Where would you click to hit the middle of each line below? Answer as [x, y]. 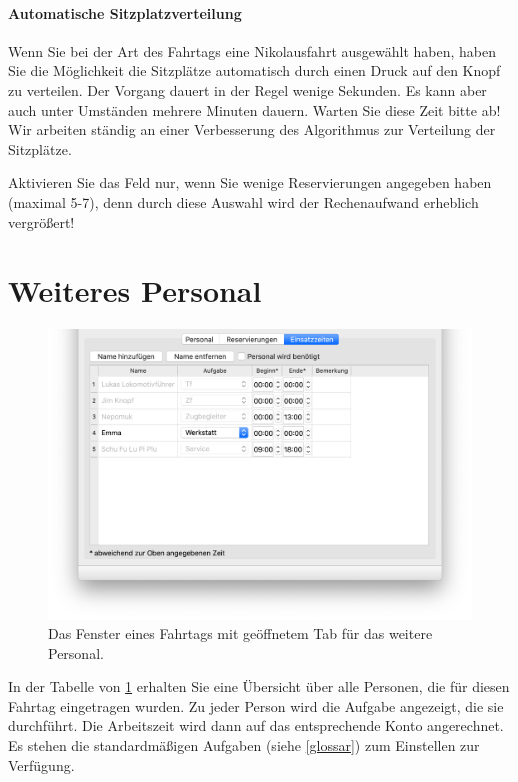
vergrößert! [41, 221]
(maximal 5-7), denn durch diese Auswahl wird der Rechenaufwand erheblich [243, 201]
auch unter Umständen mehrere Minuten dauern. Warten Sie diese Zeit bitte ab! [254, 109]
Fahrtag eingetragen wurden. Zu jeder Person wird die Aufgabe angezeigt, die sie [256, 705]
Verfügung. [41, 764]
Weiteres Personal [135, 290]
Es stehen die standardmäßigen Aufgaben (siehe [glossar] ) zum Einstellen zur [244, 745]
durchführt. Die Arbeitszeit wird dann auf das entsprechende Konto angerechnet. [256, 725]
